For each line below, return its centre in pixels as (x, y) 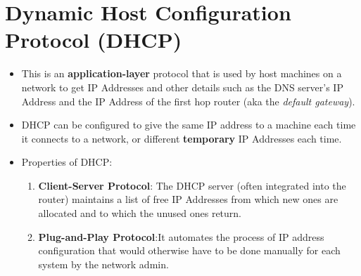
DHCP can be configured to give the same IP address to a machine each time (189, 125)
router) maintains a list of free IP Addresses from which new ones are (188, 199)
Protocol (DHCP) (94, 40)
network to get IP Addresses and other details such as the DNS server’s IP (182, 87)
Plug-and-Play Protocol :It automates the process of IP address (181, 236)
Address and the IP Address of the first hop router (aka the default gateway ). (188, 101)
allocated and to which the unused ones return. (140, 213)
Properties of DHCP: (67, 162)
